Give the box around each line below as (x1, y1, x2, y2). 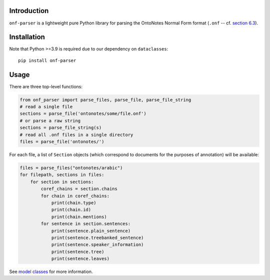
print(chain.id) (51, 207, 91, 213)
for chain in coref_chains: (40, 193, 110, 199)
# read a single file (19, 104, 73, 110)
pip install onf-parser (18, 57, 76, 63)
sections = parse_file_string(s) (19, 125, 102, 131)
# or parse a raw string (19, 118, 81, 123)
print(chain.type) (51, 200, 97, 206)
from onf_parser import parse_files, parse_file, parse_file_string (19, 97, 191, 102)
